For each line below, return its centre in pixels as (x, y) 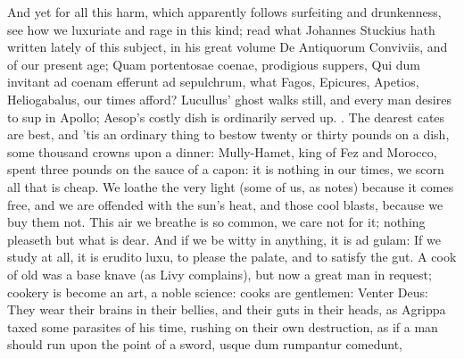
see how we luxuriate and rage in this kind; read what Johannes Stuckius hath (221, 29)
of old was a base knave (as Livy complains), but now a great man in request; (220, 274)
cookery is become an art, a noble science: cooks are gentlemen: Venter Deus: (218, 292)
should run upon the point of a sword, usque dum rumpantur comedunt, (205, 344)
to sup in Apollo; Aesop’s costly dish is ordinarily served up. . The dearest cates (226, 117)
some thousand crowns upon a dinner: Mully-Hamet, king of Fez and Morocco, (222, 151)
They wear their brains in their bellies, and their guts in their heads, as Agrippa (227, 309)
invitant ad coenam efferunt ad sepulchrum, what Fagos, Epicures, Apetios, (213, 82)
